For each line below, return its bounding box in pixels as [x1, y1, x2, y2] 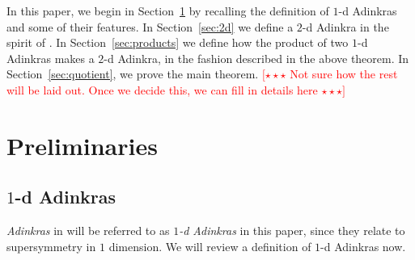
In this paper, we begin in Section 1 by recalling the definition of [6, 2, 329, 19]
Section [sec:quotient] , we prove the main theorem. [6, 65, 259, 82]
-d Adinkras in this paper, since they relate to [179, 222, 405, 239]
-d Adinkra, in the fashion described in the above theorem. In [104, 49, 409, 66]
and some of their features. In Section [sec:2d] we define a [6, 18, 294, 35]
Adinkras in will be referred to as [6, 222, 170, 239]
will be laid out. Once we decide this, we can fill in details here [6, 81, 318, 98]
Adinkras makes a [6, 49, 95, 66]
